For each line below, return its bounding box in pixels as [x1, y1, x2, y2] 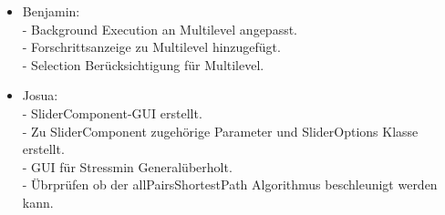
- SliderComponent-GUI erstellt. [22, 103, 202, 122]
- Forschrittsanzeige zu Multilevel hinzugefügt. [22, 37, 281, 56]
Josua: [22, 86, 58, 105]
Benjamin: [22, 2, 80, 20]
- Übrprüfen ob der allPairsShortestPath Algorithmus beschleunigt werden [22, 175, 438, 194]
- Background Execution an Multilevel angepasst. [22, 19, 298, 38]
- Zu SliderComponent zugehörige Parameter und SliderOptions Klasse [22, 121, 419, 140]
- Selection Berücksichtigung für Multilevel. [22, 55, 264, 74]
